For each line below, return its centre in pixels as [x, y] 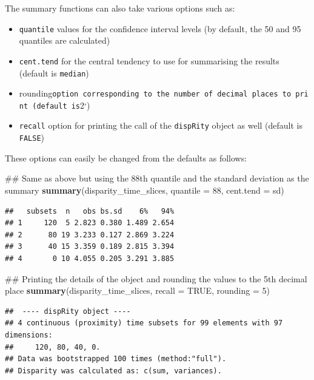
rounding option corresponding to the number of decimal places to [155, 93]
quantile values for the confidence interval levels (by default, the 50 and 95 [160, 28]
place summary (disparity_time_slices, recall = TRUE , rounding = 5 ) [137, 290]
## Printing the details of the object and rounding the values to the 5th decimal [156, 278]
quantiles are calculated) [65, 40]
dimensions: [29, 335]
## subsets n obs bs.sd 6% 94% [90, 211]
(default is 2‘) [61, 105]
